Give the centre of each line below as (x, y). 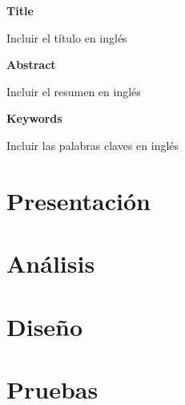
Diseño (45, 326)
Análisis (51, 263)
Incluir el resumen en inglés (74, 91)
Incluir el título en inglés (67, 37)
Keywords (34, 118)
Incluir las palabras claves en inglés (93, 145)
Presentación (78, 200)
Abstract (31, 65)
